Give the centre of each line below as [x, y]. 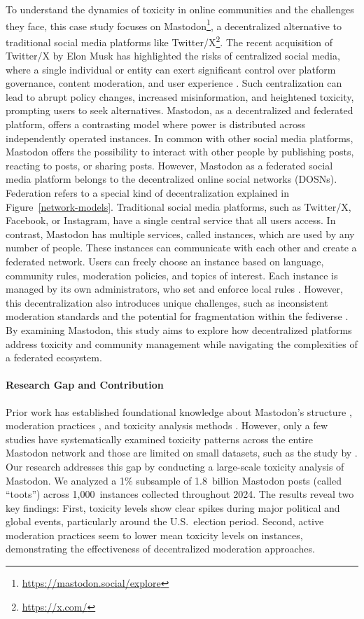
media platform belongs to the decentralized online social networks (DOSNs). [171, 179]
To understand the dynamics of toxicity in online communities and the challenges [180, 9]
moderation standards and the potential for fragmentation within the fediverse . [177, 316]
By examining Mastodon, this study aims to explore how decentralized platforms [179, 329]
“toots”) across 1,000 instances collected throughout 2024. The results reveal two [180, 494]
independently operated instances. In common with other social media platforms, [180, 138]
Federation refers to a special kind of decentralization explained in [147, 193]
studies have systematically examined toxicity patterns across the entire [159, 439]
